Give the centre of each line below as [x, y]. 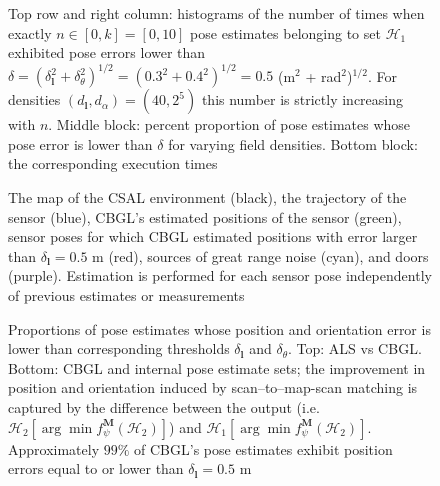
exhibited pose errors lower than [107, 52]
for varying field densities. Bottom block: [293, 143]
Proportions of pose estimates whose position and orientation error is [219, 328]
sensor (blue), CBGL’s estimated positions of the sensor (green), [205, 216]
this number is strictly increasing [302, 99]
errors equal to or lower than [96, 468]
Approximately [54, 448]
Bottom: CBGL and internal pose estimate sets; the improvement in [217, 367]
